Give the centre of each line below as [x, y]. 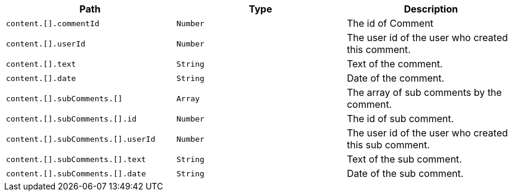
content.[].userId [46, 43]
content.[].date [41, 78]
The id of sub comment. [400, 119]
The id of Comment [390, 23]
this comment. [378, 49]
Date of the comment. [395, 78]
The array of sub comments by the [424, 92]
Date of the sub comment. [405, 173]
